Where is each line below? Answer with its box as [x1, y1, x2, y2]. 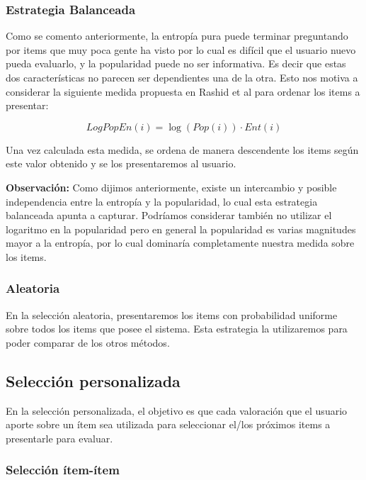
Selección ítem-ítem [6, 461, 120, 479]
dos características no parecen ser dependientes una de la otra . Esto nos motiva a [6, 70, 358, 84]
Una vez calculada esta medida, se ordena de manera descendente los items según [6, 142, 359, 157]
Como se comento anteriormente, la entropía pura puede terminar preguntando [6, 28, 348, 43]
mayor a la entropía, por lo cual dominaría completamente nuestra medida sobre [6, 235, 355, 250]
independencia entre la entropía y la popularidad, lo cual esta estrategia [6, 194, 318, 208]
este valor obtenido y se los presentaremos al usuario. [6, 156, 236, 171]
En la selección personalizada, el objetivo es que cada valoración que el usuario [6, 403, 348, 418]
